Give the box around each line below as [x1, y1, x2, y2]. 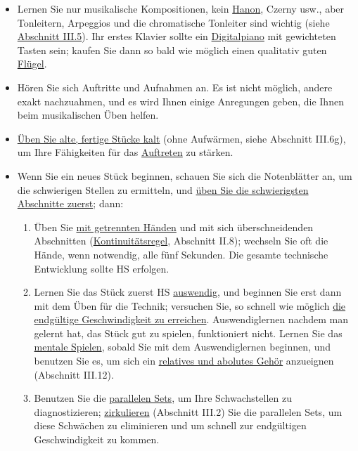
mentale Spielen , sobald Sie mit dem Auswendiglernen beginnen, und [34, 339, 331, 354]
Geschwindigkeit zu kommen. [34, 432, 160, 447]
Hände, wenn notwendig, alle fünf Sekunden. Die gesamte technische [34, 247, 328, 261]
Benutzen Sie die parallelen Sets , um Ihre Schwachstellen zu [34, 391, 292, 405]
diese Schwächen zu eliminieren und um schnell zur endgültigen [34, 418, 307, 433]
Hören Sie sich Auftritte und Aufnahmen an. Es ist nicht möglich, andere [17, 79, 333, 94]
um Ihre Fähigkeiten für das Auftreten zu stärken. [17, 145, 234, 159]
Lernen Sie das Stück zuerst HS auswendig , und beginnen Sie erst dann [34, 285, 342, 299]
